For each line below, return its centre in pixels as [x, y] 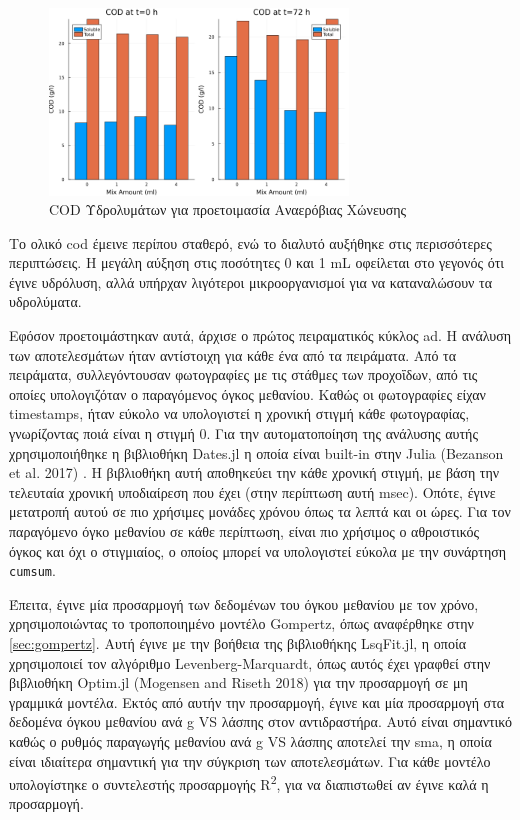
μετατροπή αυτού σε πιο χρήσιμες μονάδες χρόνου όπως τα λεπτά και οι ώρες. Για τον [260, 511]
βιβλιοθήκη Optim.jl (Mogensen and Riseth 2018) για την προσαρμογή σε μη [238, 682]
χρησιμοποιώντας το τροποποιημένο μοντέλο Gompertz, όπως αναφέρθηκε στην [241, 623]
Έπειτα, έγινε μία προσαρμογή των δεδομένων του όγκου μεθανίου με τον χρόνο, [244, 603]
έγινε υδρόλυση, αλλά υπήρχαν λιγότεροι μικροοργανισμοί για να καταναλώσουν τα [251, 281]
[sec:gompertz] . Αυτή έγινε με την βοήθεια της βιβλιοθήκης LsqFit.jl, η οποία [237, 643]
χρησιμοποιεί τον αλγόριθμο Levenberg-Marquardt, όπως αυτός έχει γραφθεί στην [250, 662]
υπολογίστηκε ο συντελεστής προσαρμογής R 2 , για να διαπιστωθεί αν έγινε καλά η [249, 782]
